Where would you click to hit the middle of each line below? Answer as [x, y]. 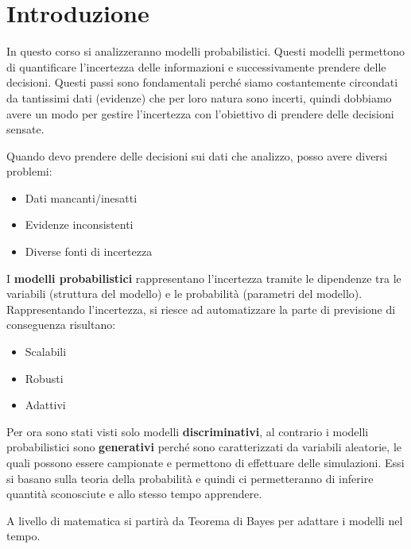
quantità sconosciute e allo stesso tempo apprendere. [134, 494]
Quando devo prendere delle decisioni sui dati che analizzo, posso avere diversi [197, 155]
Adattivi [45, 405]
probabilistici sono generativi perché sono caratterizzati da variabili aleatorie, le [204, 447]
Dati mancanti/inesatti [81, 197]
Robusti [44, 378]
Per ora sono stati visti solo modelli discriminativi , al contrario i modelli [188, 431]
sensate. [25, 129]
